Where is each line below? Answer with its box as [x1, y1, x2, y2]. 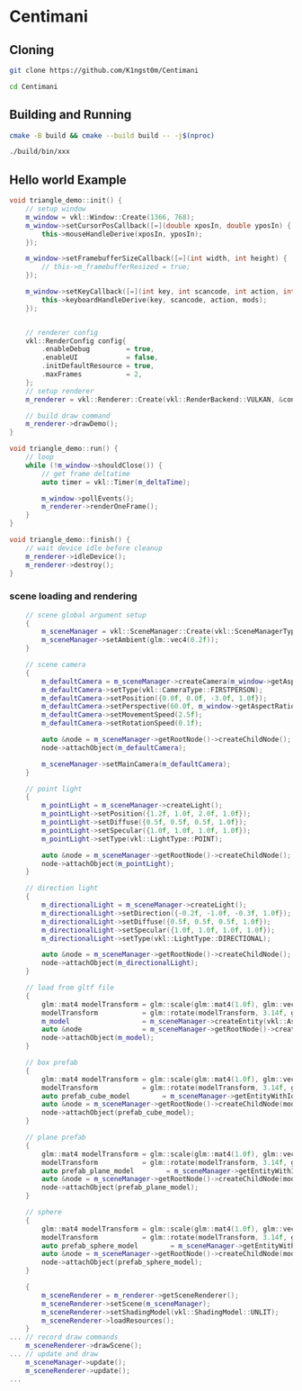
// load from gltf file [25, 983, 115, 992]
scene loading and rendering [9, 590, 138, 602]
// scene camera [25, 660, 87, 670]
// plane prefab [25, 1133, 87, 1143]
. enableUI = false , [41, 353, 159, 362]
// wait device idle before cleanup [25, 543, 164, 553]
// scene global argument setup [25, 610, 147, 619]
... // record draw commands [9, 1332, 119, 1342]
